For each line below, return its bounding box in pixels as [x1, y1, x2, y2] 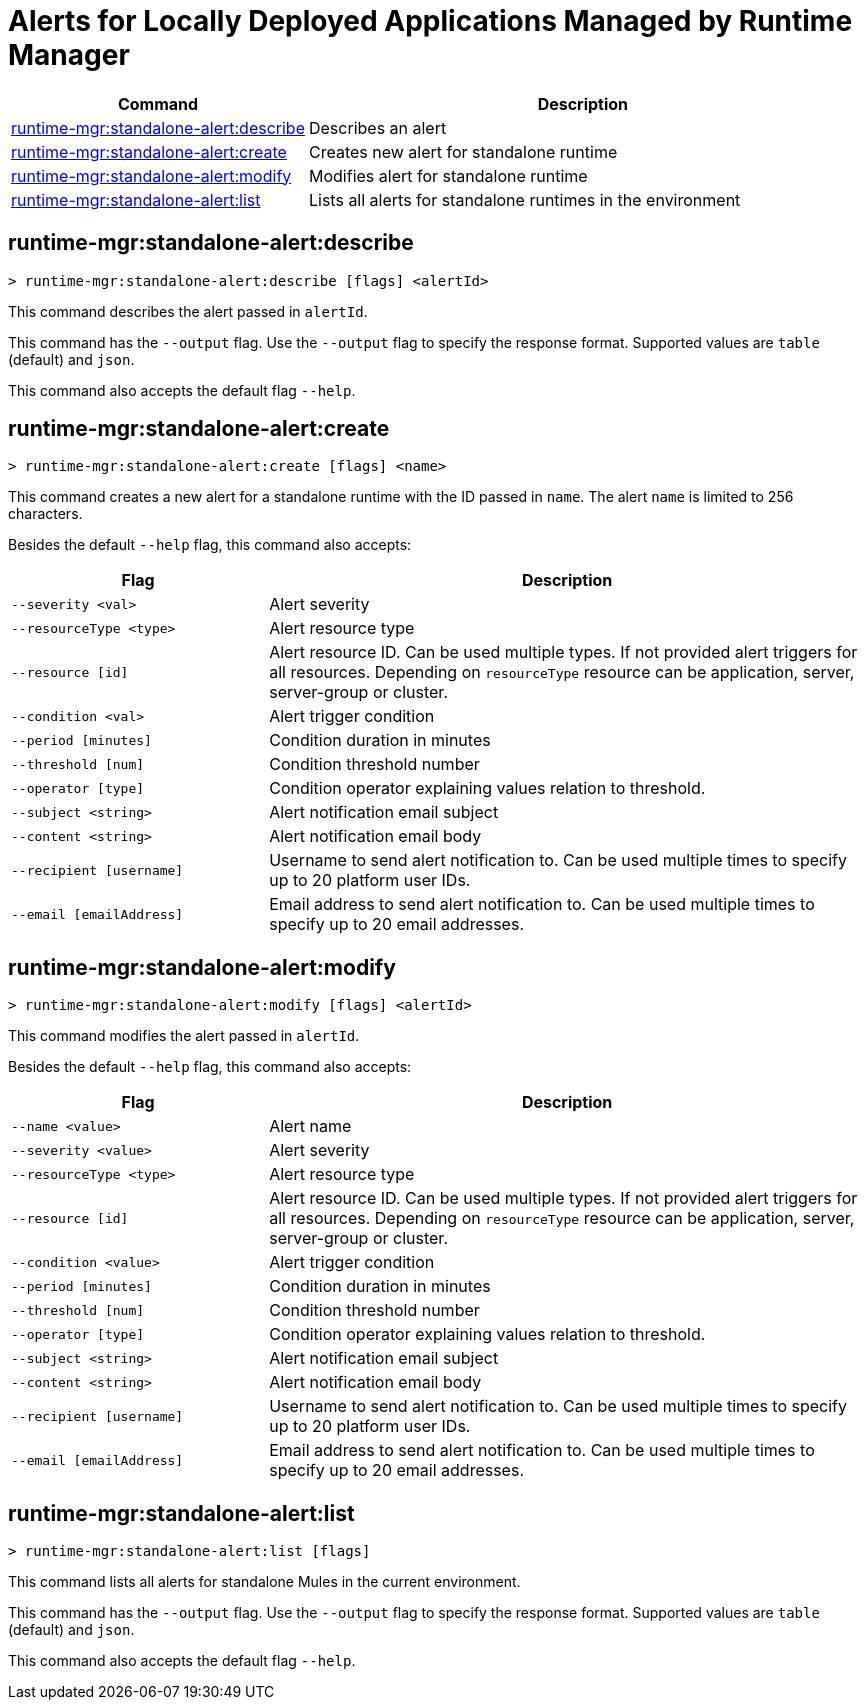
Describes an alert [308, 117, 447, 138]
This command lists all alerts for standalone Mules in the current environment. [8, 1573, 521, 1591]
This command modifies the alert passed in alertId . [8, 1027, 360, 1045]
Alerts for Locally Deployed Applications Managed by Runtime [8, 4, 853, 38]
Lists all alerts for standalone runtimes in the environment [308, 189, 741, 210]
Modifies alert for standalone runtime [308, 165, 588, 186]
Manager [8, 38, 130, 72]
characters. [8, 505, 83, 523]
